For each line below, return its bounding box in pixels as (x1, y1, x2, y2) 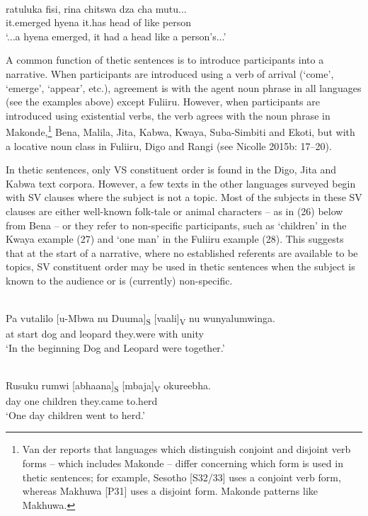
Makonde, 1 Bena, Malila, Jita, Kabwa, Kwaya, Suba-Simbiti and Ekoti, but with (6, 122, 355, 139)
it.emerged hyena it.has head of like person (6, 15, 191, 30)
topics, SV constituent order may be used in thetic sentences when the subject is (6, 259, 355, 274)
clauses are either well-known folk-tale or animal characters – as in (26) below (6, 203, 343, 218)
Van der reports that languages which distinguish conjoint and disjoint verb (22, 442, 351, 457)
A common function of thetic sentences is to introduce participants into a (6, 52, 324, 67)
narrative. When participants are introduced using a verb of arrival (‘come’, (6, 66, 334, 81)
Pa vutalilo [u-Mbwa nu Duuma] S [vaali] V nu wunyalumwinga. (6, 311, 275, 327)
